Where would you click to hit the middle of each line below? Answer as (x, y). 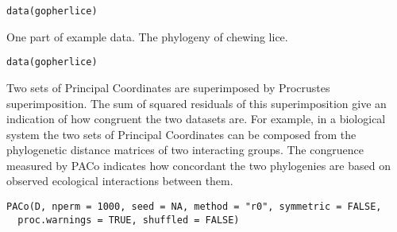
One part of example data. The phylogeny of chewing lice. (147, 36)
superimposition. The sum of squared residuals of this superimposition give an (197, 103)
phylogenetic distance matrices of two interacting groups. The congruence (185, 150)
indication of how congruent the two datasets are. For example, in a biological (196, 119)
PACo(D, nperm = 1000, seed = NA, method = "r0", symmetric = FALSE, (194, 207)
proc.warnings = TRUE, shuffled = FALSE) (129, 220)
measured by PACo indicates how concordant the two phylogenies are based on (198, 165)
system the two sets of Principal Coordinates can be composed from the (181, 134)
